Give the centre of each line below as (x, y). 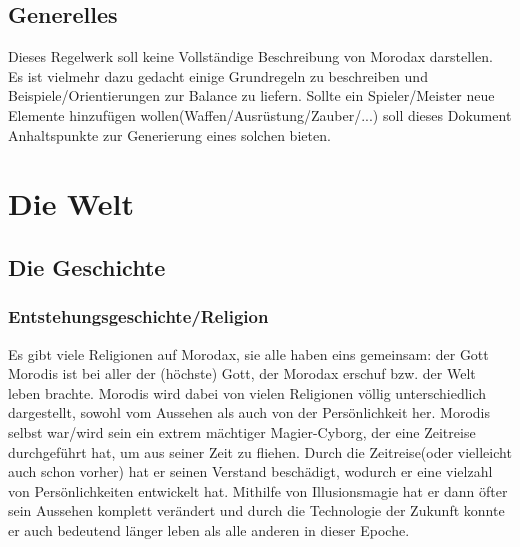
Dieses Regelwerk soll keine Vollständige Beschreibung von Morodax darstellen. (250, 56)
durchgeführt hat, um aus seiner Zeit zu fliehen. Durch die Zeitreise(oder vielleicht (260, 451)
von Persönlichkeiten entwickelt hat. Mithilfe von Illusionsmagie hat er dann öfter (258, 490)
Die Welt (71, 203)
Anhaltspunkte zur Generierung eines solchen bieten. (169, 134)
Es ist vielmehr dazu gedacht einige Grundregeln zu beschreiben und (218, 75)
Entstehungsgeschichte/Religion (138, 316)
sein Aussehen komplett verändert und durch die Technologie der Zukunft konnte (256, 510)
